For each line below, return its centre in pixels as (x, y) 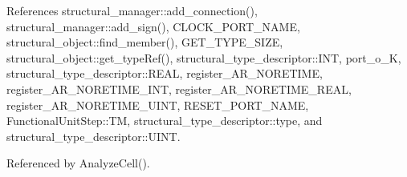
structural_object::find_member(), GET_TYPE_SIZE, (145, 42)
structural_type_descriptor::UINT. (94, 136)
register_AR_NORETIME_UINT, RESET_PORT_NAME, (158, 105)
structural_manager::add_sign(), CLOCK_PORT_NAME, (153, 26)
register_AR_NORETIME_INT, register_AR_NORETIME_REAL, (179, 88)
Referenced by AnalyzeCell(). (78, 163)
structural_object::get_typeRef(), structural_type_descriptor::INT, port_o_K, (204, 57)
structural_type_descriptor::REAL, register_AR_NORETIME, (165, 73)
